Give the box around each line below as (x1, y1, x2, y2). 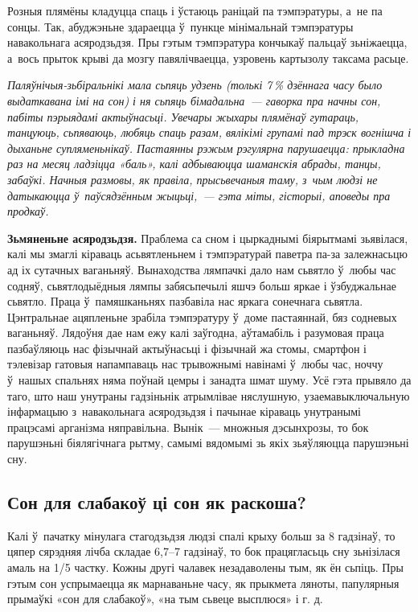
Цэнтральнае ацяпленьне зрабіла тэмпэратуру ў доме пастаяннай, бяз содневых (7, 308, 397, 325)
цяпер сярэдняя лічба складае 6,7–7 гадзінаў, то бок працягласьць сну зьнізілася (7, 543, 400, 560)
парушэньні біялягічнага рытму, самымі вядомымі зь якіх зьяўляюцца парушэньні (7, 434, 409, 451)
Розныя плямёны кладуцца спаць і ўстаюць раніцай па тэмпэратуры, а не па (7, 2, 383, 18)
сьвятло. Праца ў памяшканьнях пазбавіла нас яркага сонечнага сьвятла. (7, 293, 363, 310)
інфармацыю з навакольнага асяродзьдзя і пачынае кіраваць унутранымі (7, 403, 361, 420)
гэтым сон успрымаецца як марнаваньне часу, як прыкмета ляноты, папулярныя (7, 574, 400, 591)
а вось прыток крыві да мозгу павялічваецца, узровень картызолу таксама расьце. (7, 49, 409, 66)
